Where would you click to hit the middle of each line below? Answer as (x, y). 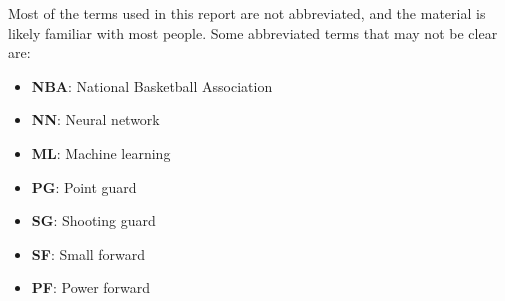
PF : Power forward (91, 287)
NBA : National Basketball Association (152, 85)
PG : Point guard (84, 186)
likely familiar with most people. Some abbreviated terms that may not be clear (253, 32)
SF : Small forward (88, 253)
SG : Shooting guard (93, 220)
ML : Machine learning (101, 152)
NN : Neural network (95, 119)
